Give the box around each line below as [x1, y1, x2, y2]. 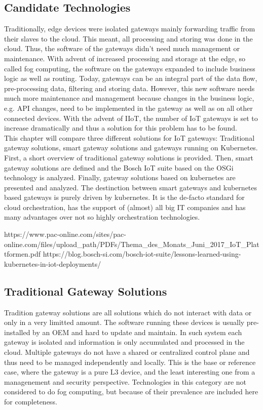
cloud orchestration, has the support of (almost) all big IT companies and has [4, 201, 246, 212]
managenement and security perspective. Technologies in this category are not [4, 376, 246, 387]
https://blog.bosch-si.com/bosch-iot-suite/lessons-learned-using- [43, 249, 241, 259]
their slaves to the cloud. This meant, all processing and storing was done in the [4, 33, 253, 44]
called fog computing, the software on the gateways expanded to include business [4, 63, 255, 73]
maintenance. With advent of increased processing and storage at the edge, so [4, 53, 246, 63]
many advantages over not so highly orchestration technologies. [4, 212, 200, 222]
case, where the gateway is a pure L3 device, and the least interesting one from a [4, 366, 255, 377]
